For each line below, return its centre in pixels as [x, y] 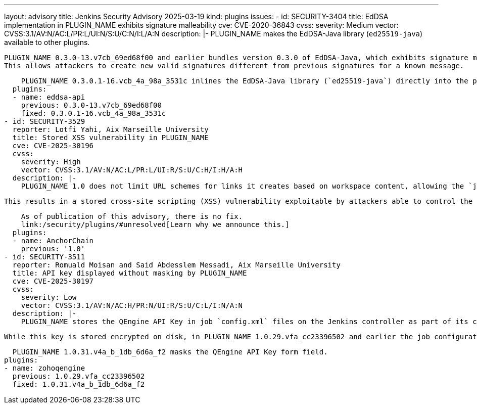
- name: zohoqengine [45, 368]
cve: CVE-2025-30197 [53, 281]
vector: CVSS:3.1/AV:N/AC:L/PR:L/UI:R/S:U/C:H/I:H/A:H [132, 170]
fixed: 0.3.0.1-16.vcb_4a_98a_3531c [93, 113]
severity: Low [49, 297]
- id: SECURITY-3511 [45, 257]
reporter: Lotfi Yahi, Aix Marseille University [110, 129]
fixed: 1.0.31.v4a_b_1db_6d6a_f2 [79, 384]
